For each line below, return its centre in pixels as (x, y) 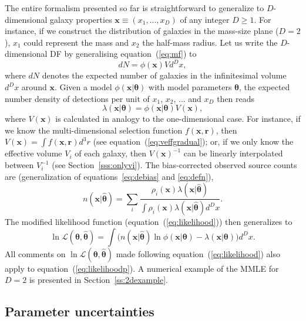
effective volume (33, 153)
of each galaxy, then (110, 153)
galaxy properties (81, 19)
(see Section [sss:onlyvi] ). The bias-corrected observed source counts (174, 165)
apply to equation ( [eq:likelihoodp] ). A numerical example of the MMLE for (142, 268)
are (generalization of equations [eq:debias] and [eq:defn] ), (109, 176)
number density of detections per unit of (77, 98)
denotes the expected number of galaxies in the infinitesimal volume (164, 75)
